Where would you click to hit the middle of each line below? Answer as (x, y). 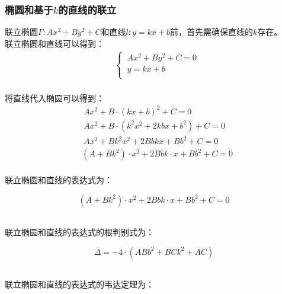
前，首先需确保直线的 (211, 32)
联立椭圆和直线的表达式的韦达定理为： (79, 284)
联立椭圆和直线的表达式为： (59, 180)
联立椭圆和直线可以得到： (55, 43)
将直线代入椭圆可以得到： (55, 98)
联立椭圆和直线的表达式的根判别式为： (79, 232)
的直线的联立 (87, 9)
